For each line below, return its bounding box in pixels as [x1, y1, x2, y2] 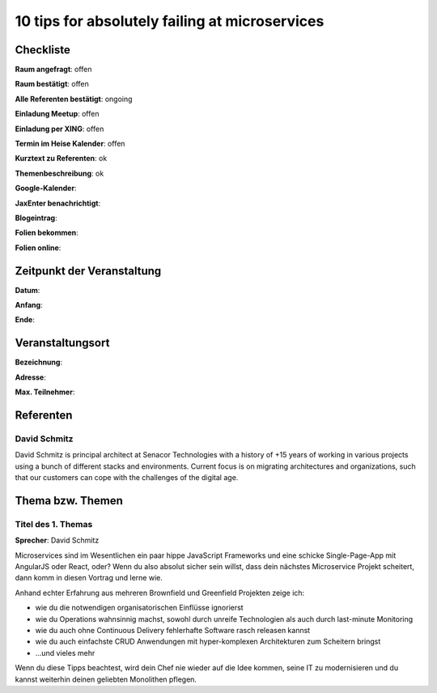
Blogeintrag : [15, 213, 57, 223]
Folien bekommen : [15, 227, 78, 238]
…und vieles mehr [35, 648, 95, 657]
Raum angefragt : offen [15, 65, 92, 74]
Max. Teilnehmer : [15, 387, 75, 397]
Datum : [15, 285, 40, 295]
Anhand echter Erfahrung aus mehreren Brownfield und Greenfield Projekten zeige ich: [15, 588, 305, 597]
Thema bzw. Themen [15, 494, 123, 508]
